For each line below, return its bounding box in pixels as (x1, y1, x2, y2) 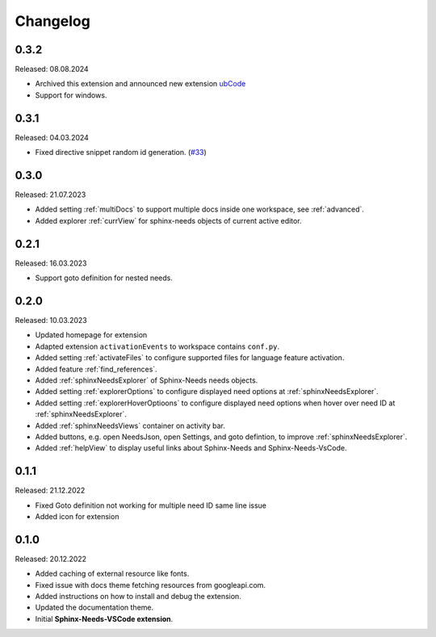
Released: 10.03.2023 (15, 316, 88, 325)
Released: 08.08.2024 (15, 65, 89, 74)
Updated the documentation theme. (35, 602, 154, 613)
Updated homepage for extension (35, 330, 148, 340)
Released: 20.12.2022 (15, 554, 87, 564)
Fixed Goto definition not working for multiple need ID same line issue (35, 501, 266, 510)
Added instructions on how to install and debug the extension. (35, 592, 241, 601)
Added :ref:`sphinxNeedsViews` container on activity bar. (35, 421, 226, 430)
